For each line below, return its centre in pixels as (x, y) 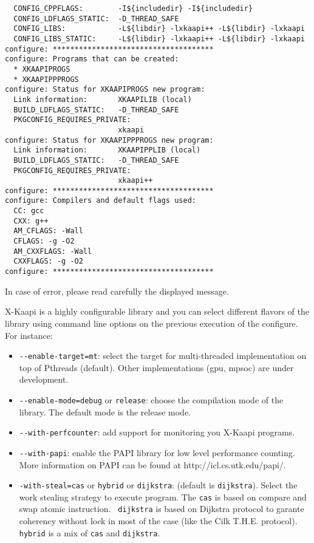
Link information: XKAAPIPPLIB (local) (107, 150)
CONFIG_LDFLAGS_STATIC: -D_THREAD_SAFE (96, 19)
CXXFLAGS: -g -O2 (48, 261)
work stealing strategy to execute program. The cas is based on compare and (163, 497)
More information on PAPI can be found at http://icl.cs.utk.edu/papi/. (152, 464)
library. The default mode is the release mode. (105, 412)
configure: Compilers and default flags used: (101, 201)
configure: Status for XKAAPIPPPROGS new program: (109, 140)
